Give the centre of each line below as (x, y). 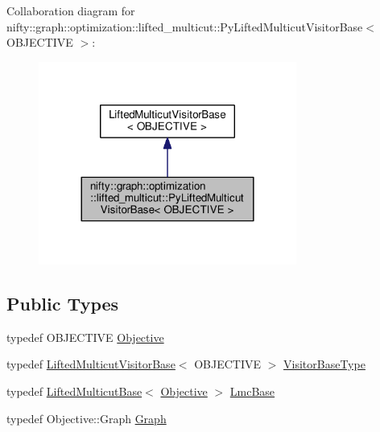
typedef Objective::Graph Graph (87, 418)
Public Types (63, 303)
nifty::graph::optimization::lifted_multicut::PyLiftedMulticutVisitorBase (185, 26)
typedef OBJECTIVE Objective (85, 337)
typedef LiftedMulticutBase (74, 391)
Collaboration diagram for (71, 10)
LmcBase (252, 391)
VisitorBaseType (324, 364)
